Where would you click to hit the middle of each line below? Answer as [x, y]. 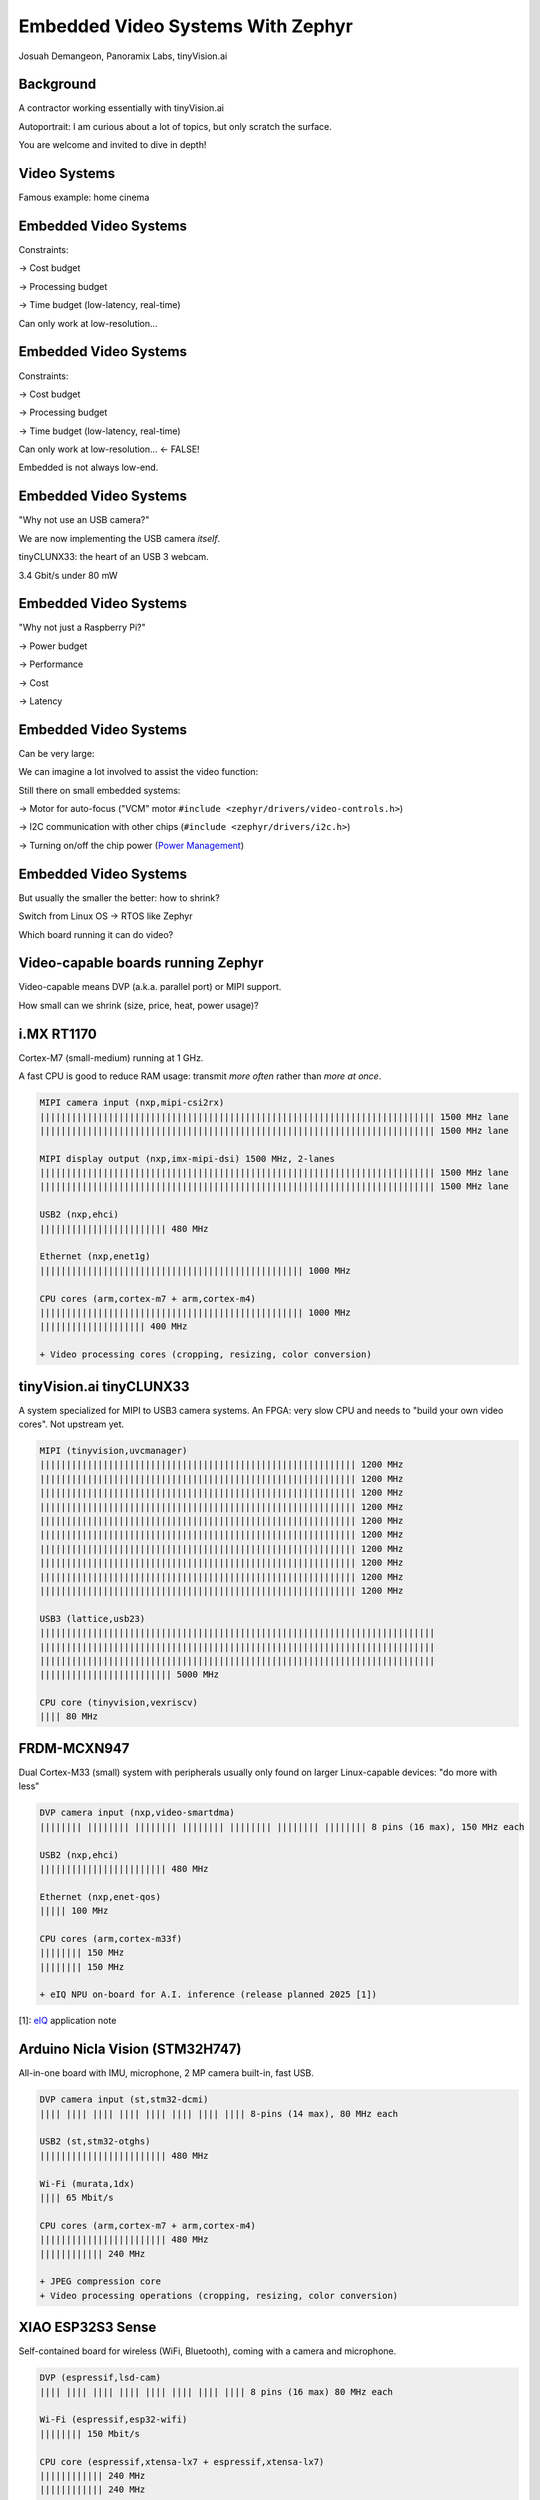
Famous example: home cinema [84, 197]
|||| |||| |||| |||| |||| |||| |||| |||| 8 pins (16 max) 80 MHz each [216, 2391]
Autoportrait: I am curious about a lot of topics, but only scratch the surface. [175, 126]
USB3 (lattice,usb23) [92, 1618]
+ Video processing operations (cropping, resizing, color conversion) [219, 2295]
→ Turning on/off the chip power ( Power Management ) [131, 845]
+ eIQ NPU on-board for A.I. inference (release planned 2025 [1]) [208, 1994]
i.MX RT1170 [57, 1033]
